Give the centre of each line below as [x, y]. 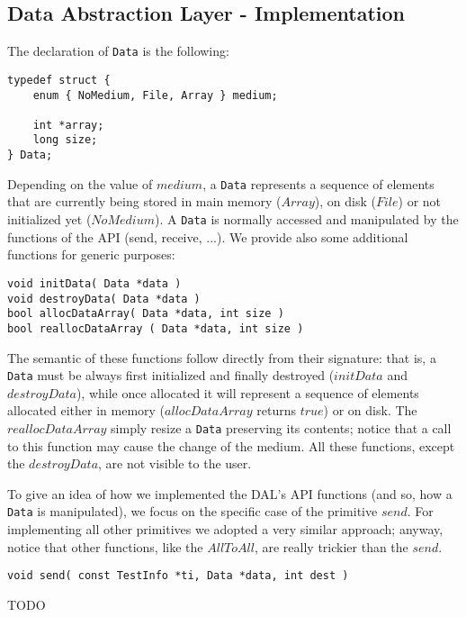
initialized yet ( [49, 219]
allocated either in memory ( [86, 410]
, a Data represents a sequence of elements [318, 183]
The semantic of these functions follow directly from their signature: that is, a [222, 357]
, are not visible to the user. [175, 463]
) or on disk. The [370, 410]
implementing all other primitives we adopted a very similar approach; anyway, [225, 529]
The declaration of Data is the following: [118, 51]
